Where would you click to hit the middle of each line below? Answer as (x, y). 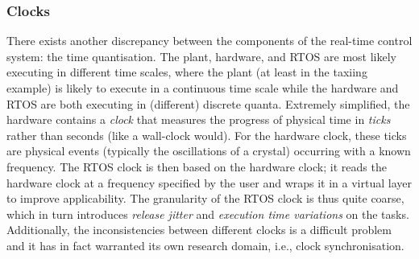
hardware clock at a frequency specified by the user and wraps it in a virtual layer (209, 182)
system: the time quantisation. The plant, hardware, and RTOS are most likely (202, 56)
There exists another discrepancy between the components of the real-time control (209, 41)
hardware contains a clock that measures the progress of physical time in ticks (199, 119)
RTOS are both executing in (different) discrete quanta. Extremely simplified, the (208, 103)
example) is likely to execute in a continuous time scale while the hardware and (203, 88)
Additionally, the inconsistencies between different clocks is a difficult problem (199, 230)
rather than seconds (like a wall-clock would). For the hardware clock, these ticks (207, 135)
